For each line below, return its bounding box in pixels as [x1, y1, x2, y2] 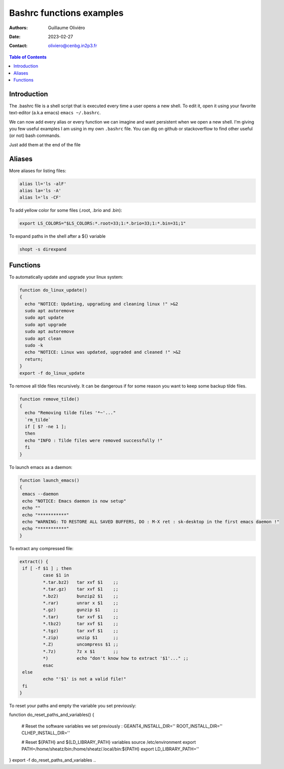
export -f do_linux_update [19, 370, 85, 376]
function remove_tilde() [19, 396, 80, 402]
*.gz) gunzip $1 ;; [42, 607, 118, 613]
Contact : [9, 43, 28, 49]
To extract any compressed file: [9, 545, 74, 551]
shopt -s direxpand [19, 247, 67, 252]
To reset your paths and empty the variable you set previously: [9, 703, 137, 709]
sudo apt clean [25, 336, 62, 341]
